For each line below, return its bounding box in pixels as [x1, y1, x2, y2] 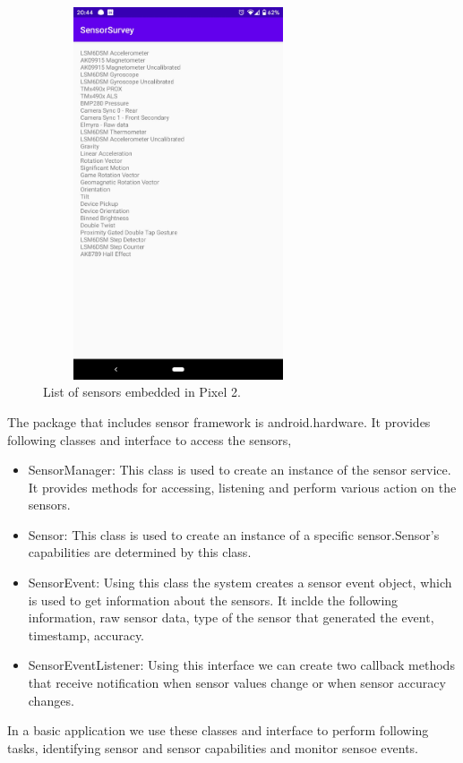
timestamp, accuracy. [28, 625, 145, 644]
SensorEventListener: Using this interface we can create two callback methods [28, 656, 455, 674]
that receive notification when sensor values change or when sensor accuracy [28, 673, 446, 692]
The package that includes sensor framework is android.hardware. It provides [7, 412, 431, 431]
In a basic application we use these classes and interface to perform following [7, 721, 429, 740]
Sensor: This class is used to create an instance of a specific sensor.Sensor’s [28, 525, 440, 544]
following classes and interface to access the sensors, [7, 430, 292, 449]
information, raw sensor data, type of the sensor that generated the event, [28, 608, 434, 627]
